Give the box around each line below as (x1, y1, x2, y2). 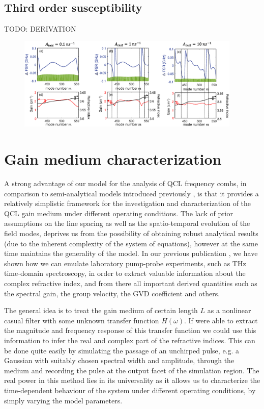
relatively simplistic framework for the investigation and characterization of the (4, 198, 251, 209)
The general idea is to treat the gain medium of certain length (4, 305, 198, 316)
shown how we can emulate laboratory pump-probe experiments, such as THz (4, 258, 246, 268)
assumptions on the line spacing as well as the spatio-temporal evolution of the (4, 218, 250, 228)
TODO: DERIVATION (4, 23, 76, 34)
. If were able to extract (184, 315, 258, 325)
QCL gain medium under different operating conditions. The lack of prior (4, 208, 233, 218)
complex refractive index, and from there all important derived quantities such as (4, 278, 257, 289)
